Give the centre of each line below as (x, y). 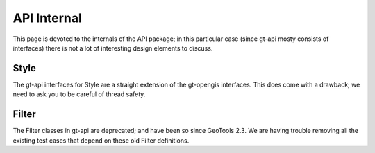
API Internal (48, 18)
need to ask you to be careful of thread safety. (79, 94)
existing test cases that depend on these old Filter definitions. (101, 140)
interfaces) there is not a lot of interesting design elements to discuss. (113, 48)
